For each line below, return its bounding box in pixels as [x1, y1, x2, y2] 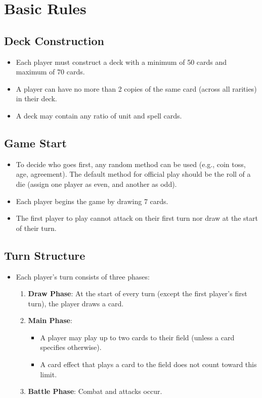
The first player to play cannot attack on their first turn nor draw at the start [16, 213, 258, 223]
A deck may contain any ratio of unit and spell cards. [16, 110, 182, 121]
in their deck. [16, 93, 57, 104]
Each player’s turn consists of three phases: [16, 271, 150, 282]
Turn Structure [4, 247, 85, 263]
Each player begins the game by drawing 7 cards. [16, 195, 168, 206]
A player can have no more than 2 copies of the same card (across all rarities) [16, 83, 257, 94]
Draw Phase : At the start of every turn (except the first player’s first [28, 288, 247, 299]
